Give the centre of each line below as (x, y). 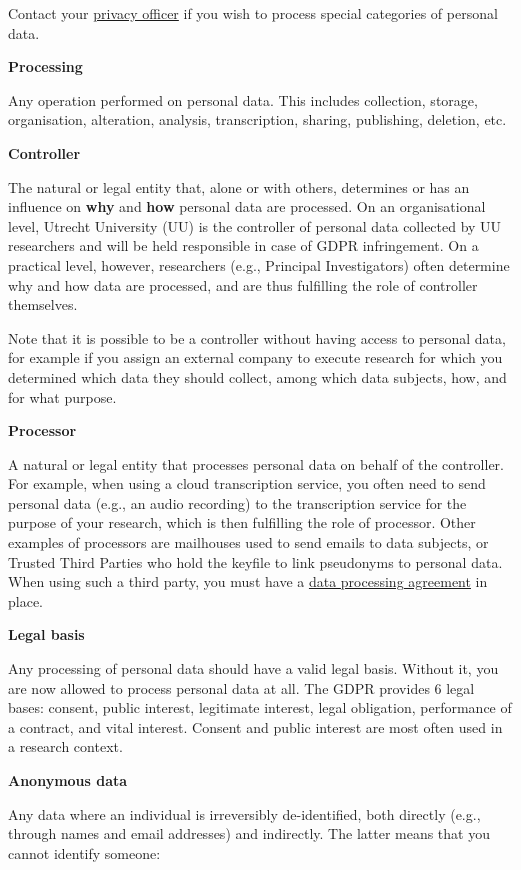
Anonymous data (68, 780)
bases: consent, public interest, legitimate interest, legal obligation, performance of (260, 707)
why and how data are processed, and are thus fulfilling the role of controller (243, 284)
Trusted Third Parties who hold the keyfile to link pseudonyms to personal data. (255, 561)
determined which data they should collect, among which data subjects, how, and (257, 376)
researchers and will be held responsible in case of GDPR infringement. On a (243, 245)
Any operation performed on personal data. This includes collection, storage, (243, 99)
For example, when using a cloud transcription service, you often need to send (247, 483)
